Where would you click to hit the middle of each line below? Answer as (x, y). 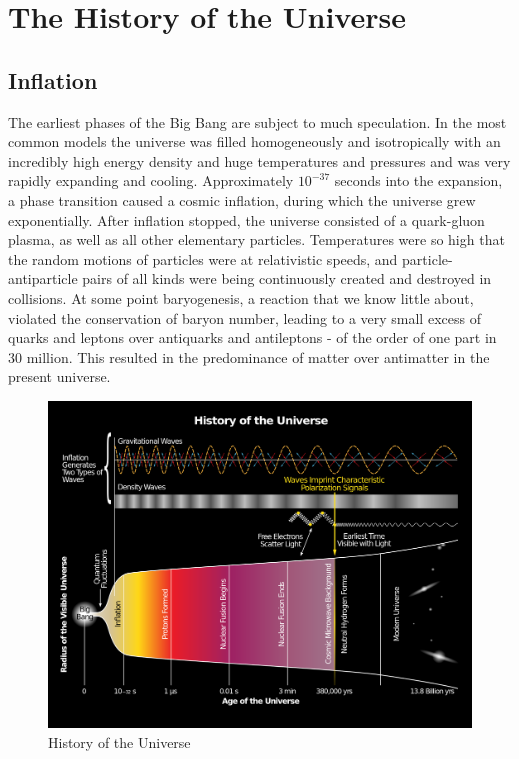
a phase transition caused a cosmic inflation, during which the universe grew (242, 199)
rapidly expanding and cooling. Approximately (151, 180)
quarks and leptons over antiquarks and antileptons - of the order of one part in (252, 337)
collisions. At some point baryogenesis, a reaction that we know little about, (241, 297)
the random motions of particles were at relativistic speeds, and (203, 258)
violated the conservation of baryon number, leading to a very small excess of (244, 317)
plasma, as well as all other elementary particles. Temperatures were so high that (256, 239)
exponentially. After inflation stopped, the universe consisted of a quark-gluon (246, 219)
